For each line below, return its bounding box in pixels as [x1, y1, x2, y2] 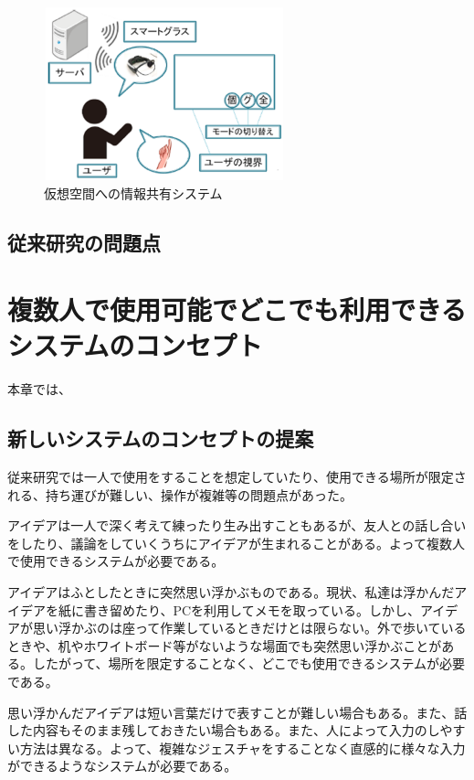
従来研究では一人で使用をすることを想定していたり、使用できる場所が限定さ [7, 467, 467, 486]
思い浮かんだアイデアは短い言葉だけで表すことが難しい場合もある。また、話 [7, 702, 468, 721]
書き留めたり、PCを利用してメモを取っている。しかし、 [83, 600, 420, 619]
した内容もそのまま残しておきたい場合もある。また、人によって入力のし [7, 721, 440, 740]
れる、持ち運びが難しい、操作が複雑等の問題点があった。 [7, 485, 353, 504]
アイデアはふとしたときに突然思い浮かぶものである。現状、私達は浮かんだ [7, 582, 455, 602]
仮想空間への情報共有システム [44, 183, 223, 202]
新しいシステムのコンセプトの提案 [7, 424, 314, 453]
